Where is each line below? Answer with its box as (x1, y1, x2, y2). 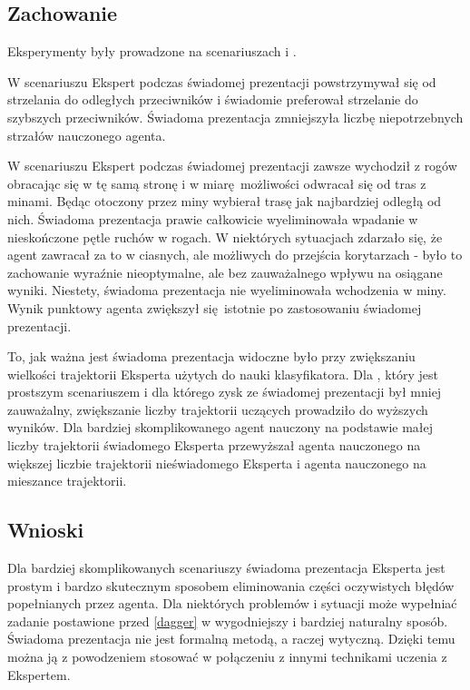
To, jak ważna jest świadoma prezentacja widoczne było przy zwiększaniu (7, 347, 416, 366)
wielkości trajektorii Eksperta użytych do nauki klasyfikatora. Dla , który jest (7, 364, 438, 383)
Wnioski (7, 516, 84, 544)
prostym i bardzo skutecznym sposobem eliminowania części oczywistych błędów (7, 576, 455, 595)
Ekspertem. (7, 665, 71, 684)
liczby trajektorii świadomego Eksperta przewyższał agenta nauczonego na (7, 436, 421, 455)
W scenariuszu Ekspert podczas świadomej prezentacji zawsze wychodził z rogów (7, 156, 457, 175)
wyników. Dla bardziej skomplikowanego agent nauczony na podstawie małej (7, 418, 434, 437)
